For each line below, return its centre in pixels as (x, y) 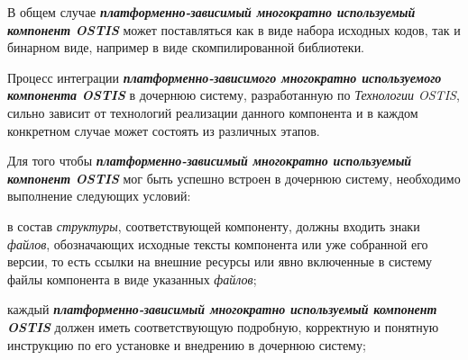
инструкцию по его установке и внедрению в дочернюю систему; (187, 344)
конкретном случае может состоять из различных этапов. (164, 130)
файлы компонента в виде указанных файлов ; (132, 279)
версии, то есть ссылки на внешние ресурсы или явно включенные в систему (220, 261)
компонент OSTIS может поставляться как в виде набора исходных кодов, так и (234, 29)
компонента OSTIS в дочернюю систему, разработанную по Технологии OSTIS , (234, 95)
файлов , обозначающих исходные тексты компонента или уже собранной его (218, 243)
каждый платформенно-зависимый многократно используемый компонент (222, 309)
